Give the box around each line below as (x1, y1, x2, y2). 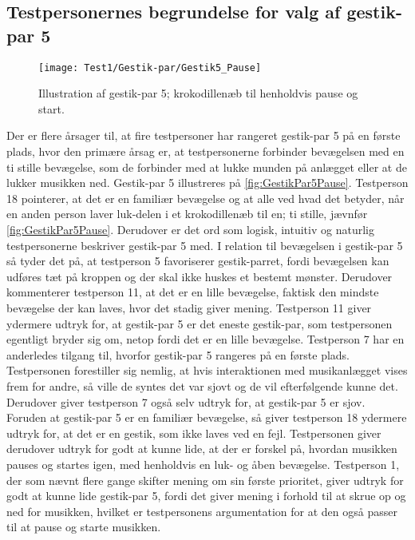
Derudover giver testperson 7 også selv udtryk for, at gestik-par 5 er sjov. (6, 393, 366, 410)
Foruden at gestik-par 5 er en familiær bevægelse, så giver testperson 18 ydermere (6, 409, 407, 426)
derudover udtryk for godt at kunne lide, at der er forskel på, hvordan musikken (6, 440, 397, 457)
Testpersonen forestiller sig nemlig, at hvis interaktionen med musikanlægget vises (6, 362, 408, 379)
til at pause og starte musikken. (6, 518, 161, 535)
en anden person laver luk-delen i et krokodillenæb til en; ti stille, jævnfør (6, 205, 368, 222)
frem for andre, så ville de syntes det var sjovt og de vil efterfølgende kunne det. (6, 377, 398, 394)
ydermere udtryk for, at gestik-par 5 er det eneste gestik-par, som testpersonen (6, 315, 393, 332)
